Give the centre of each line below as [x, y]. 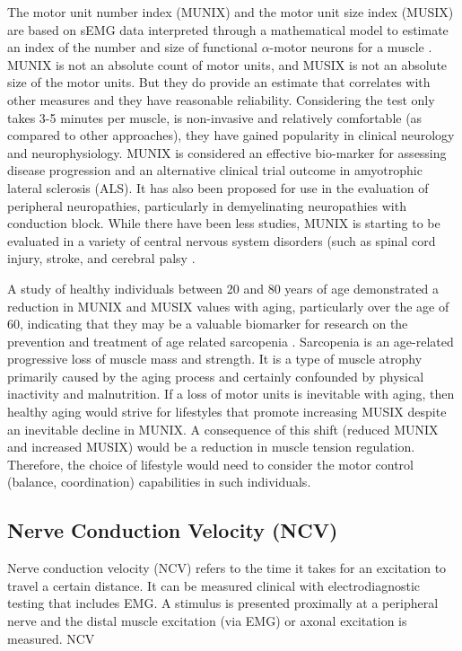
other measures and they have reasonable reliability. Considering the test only [221, 99]
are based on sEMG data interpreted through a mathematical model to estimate [228, 29]
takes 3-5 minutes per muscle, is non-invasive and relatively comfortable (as [215, 117]
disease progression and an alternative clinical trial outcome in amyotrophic [215, 170]
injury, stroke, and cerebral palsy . [101, 258]
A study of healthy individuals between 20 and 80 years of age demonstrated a [223, 288]
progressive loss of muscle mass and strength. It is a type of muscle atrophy [215, 359]
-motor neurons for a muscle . [351, 47]
